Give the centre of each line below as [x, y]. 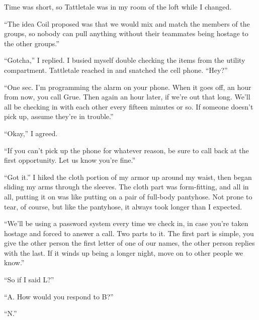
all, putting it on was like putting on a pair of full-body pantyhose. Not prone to [128, 196]
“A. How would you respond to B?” [59, 296]
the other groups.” [32, 43]
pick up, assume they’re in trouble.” [59, 116]
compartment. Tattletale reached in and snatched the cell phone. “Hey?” [116, 70]
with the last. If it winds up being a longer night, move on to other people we [124, 252]
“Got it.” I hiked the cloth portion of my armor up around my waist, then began [128, 177]
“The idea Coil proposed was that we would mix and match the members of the [127, 23]
